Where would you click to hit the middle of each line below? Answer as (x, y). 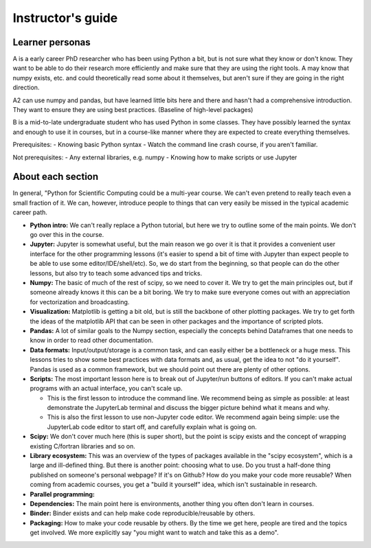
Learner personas (52, 42)
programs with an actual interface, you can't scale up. (106, 389)
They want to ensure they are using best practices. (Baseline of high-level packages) (133, 110)
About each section (56, 177)
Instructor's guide (65, 18)
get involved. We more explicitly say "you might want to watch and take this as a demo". (154, 533)
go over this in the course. (67, 235)
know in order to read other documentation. (92, 341)
